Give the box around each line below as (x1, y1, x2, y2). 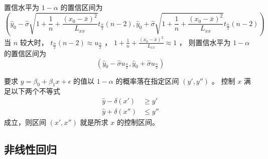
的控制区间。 (116, 117, 159, 127)
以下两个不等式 (11, 86, 60, 96)
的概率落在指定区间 (115, 75, 179, 86)
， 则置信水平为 (179, 37, 231, 47)
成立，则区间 (4, 117, 46, 127)
